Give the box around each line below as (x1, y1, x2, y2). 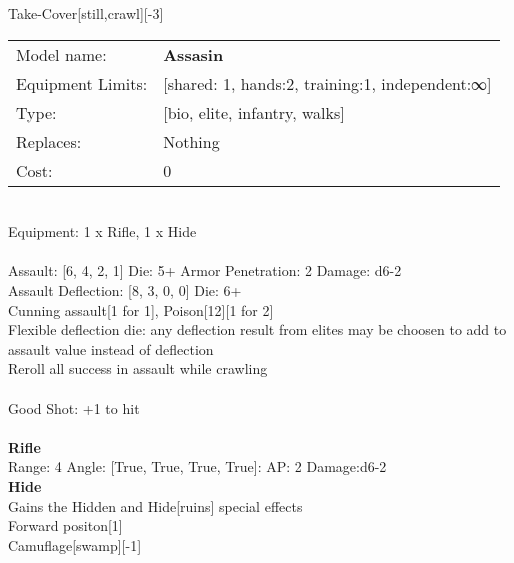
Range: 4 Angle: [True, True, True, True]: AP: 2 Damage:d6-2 (8, 456, 387, 477)
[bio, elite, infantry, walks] (163, 100, 345, 124)
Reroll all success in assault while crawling (8, 358, 268, 379)
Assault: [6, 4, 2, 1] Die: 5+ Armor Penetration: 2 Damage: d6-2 (8, 260, 402, 281)
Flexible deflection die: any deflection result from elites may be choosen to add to (8, 319, 507, 340)
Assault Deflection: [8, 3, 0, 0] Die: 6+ (8, 279, 242, 300)
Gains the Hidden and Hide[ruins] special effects (8, 495, 303, 516)
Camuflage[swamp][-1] (8, 534, 142, 555)
